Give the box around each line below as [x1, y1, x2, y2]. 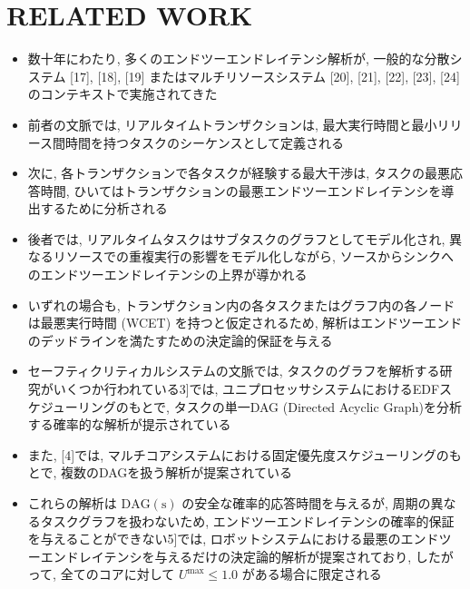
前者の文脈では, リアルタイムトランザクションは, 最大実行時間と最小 [27, 114, 437, 133]
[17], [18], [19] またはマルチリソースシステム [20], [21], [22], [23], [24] [70, 66, 460, 85]
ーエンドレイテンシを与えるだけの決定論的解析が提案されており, [27, 546, 412, 565]
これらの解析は [27, 494, 117, 512]
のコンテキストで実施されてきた [27, 84, 218, 103]
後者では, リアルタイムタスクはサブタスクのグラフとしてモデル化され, [27, 229, 446, 248]
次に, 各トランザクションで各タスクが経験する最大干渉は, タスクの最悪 [27, 163, 450, 182]
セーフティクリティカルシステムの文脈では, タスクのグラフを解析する [27, 361, 440, 380]
